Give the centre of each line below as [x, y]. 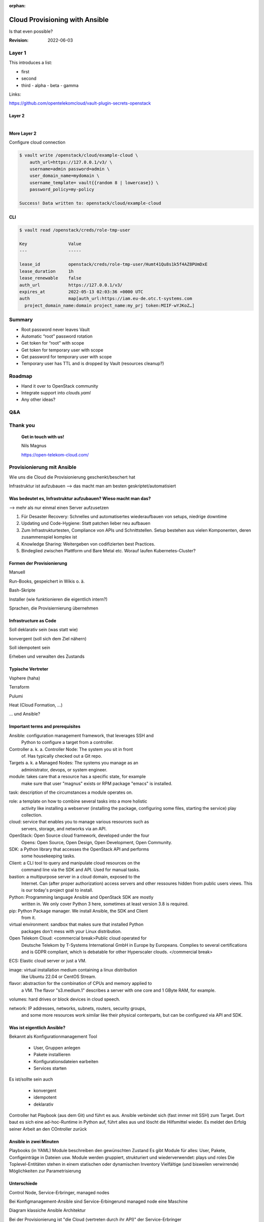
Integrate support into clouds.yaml [56, 393]
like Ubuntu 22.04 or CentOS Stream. [59, 977]
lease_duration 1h [46, 271]
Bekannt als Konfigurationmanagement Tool [53, 1037]
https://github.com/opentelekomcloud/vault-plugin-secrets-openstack [80, 103]
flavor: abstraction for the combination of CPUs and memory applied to [80, 983]
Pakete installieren [52, 1055]
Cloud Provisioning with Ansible [59, 20]
